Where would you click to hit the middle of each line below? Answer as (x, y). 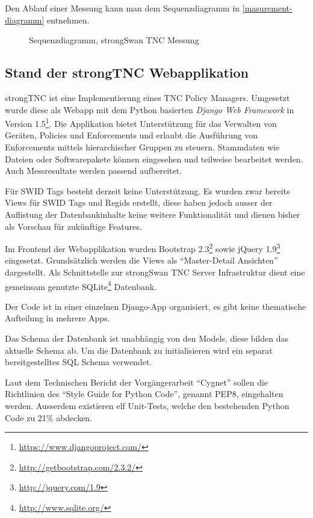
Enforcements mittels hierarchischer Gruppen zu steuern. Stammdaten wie (142, 147)
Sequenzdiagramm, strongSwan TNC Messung (114, 40)
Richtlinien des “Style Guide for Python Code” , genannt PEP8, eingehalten (144, 394)
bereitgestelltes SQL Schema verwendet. (79, 362)
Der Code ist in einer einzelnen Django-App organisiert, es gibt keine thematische (156, 306)
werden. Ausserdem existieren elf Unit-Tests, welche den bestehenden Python (147, 406)
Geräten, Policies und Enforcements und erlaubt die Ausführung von (132, 135)
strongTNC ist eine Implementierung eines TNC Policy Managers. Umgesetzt (147, 97)
